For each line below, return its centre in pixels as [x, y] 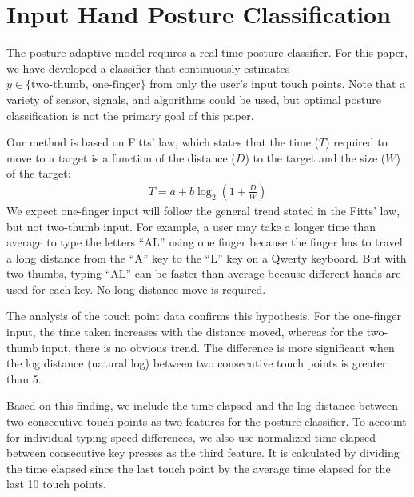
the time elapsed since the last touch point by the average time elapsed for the [199, 468]
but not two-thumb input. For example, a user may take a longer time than [191, 226]
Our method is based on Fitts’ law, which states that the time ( [163, 142]
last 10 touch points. [56, 484]
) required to [356, 142]
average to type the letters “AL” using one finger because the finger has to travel [205, 242]
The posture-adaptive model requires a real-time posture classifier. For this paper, [207, 52]
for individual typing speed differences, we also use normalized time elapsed [191, 437]
